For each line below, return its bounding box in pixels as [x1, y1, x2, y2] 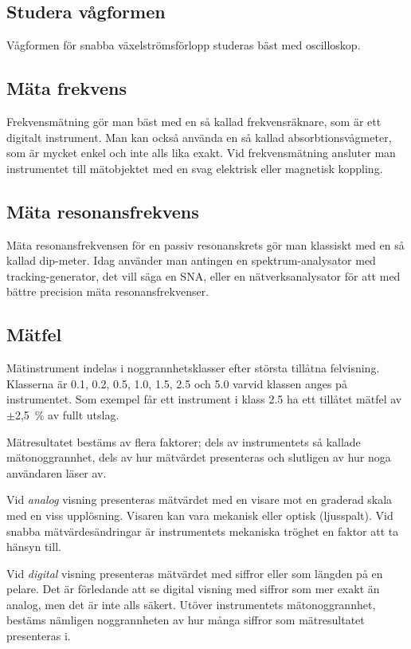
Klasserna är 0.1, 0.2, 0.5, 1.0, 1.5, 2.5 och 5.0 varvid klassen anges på [6, 375, 347, 391]
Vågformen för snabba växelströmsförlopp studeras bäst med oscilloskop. [6, 37, 361, 53]
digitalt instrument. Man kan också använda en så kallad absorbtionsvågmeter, [6, 128, 392, 145]
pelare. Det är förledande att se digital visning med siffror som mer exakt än [6, 580, 380, 597]
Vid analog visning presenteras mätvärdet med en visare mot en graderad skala [6, 491, 393, 508]
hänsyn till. [6, 538, 61, 555]
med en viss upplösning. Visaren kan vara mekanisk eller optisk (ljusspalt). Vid [6, 506, 393, 523]
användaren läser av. [6, 464, 107, 481]
